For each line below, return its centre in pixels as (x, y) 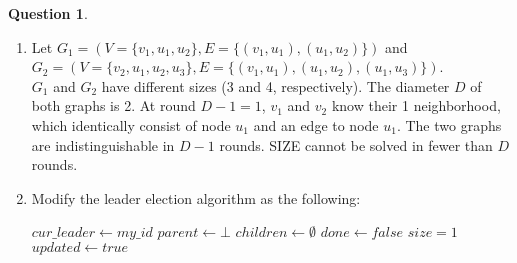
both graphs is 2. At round (113, 105)
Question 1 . (48, 13)
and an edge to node (316, 124)
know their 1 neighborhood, (416, 105)
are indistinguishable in (103, 144)
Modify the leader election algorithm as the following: (196, 197)
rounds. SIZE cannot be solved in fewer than (356, 144)
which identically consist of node (131, 124)
